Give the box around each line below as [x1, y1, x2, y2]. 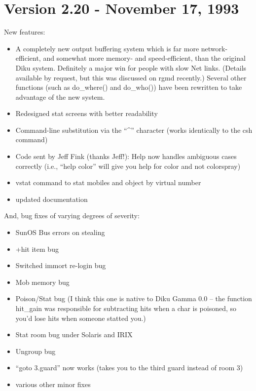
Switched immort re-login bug [15, 260, 106, 271]
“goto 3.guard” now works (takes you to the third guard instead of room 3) [15, 362, 243, 373]
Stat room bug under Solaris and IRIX [15, 329, 133, 340]
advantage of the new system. [15, 91, 105, 102]
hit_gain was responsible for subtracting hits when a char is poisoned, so [15, 303, 237, 313]
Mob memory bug [15, 276, 70, 287]
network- [201, 43, 228, 53]
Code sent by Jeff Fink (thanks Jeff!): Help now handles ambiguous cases [15, 151, 237, 161]
